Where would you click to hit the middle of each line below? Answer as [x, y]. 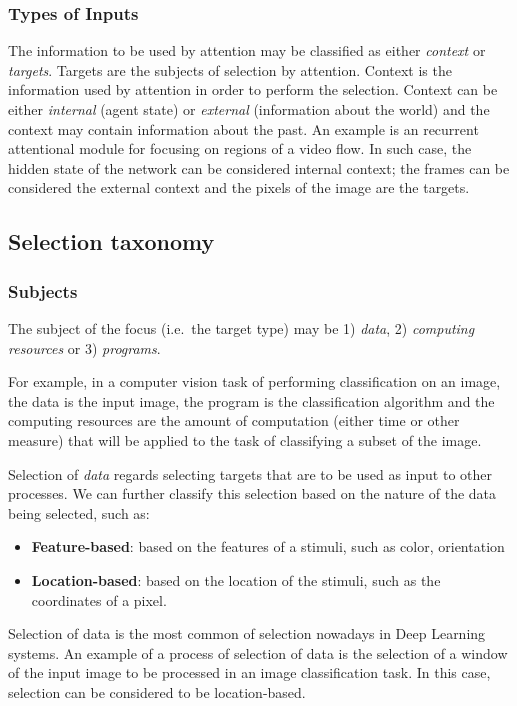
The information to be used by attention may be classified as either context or [247, 50]
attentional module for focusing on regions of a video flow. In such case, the [240, 148]
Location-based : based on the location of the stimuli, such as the [236, 579]
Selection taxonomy [111, 241]
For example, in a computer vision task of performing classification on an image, [254, 381]
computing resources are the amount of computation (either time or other [234, 420]
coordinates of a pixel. [99, 599]
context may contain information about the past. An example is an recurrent [243, 128]
